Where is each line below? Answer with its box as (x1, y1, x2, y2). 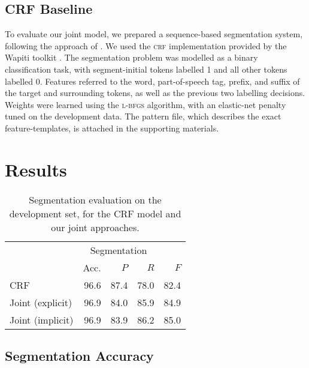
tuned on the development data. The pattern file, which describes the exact (5, 110, 281, 122)
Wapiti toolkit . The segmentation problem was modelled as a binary (5, 51, 258, 64)
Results (5, 157, 67, 181)
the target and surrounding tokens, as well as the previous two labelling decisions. (5, 86, 305, 99)
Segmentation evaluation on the (29, 192, 162, 207)
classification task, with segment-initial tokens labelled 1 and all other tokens (5, 62, 287, 75)
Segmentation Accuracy (5, 346, 154, 365)
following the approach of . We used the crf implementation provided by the (5, 39, 287, 52)
